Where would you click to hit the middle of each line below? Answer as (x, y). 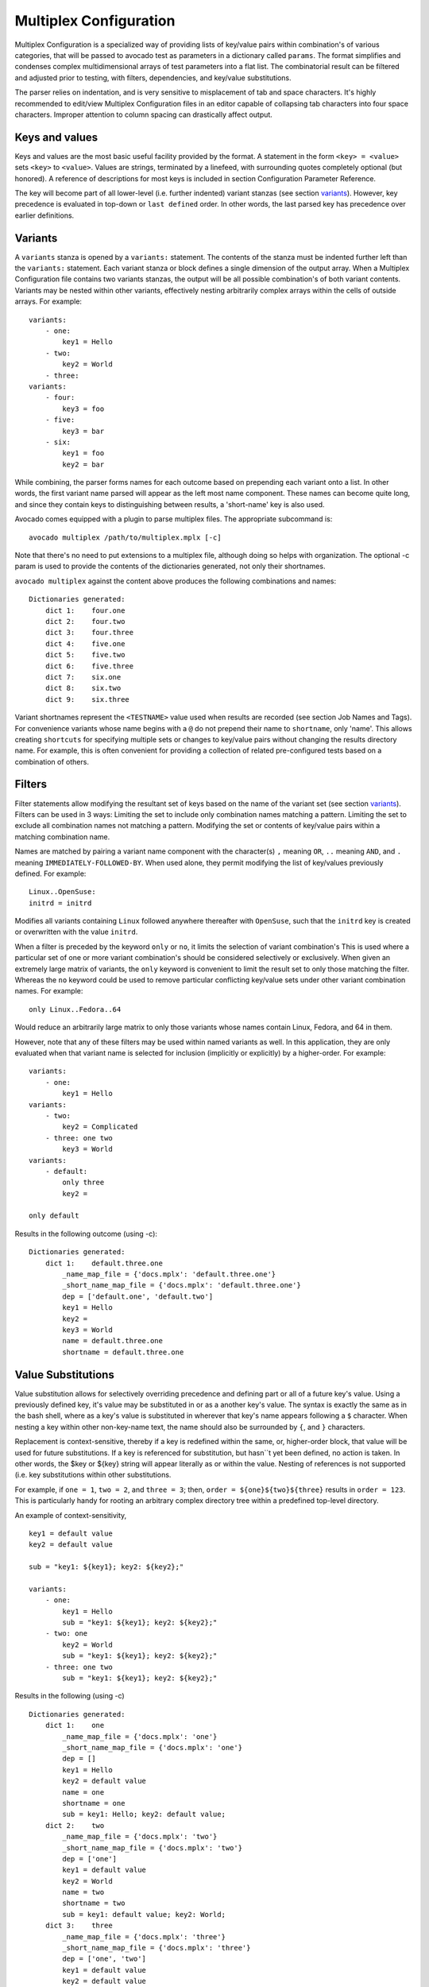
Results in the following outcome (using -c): (86, 1234)
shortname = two (94, 1903)
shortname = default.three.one (123, 1352)
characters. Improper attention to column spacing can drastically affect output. (144, 114)
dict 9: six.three (87, 699)
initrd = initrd (60, 903)
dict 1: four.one (85, 610)
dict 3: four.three (89, 633)
